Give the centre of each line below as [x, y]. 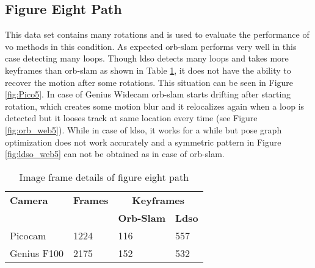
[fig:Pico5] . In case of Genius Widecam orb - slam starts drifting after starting [148, 94]
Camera [29, 200]
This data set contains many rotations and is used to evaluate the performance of [157, 34]
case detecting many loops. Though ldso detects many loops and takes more [147, 58]
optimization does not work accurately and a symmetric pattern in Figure [143, 142]
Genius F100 [37, 253]
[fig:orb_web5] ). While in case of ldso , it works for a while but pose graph [143, 129]
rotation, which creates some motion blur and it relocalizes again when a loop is [155, 106]
